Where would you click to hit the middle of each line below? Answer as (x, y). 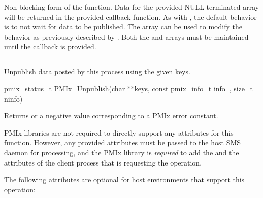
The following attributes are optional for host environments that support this (124, 179)
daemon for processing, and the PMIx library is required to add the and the (122, 152)
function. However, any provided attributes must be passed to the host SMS (123, 142)
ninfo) (13, 98)
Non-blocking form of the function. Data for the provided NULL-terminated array (132, 7)
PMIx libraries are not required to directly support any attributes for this (119, 132)
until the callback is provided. (50, 46)
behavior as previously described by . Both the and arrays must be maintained (126, 36)
